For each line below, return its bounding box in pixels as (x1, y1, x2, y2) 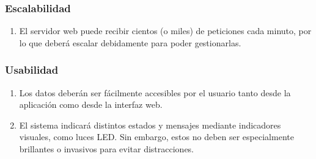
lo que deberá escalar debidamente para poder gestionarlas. (19, 36, 241, 49)
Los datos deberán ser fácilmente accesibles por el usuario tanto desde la (19, 86, 291, 99)
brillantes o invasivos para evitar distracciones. (19, 143, 194, 155)
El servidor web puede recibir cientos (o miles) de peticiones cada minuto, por (19, 24, 312, 37)
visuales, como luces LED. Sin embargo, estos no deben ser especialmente (19, 130, 294, 143)
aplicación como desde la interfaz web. (19, 98, 163, 111)
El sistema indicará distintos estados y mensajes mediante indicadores (19, 118, 281, 131)
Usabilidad (5, 62, 59, 77)
